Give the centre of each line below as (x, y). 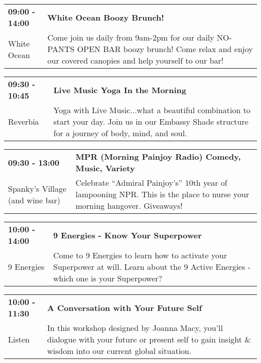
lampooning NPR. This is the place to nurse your (162, 194)
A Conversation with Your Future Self (125, 307)
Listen (19, 339)
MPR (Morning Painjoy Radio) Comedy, (158, 156)
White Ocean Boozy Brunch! (106, 17)
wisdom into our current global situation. (119, 351)
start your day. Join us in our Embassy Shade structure (151, 121)
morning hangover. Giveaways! (129, 206)
